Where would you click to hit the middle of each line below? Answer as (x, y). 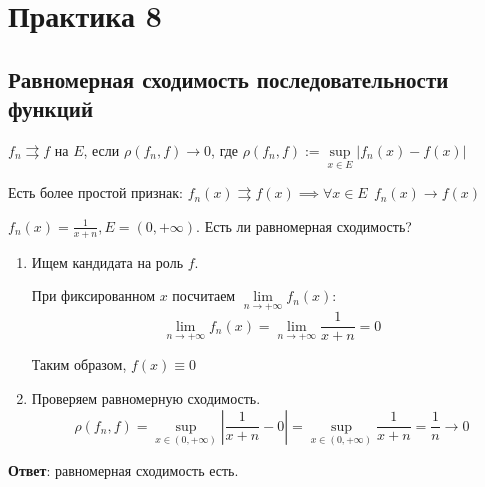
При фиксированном (93, 295)
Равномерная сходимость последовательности (228, 78)
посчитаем (204, 295)
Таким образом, (79, 364)
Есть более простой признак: (96, 192)
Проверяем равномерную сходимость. (146, 398)
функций (51, 108)
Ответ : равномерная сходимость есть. (123, 469)
